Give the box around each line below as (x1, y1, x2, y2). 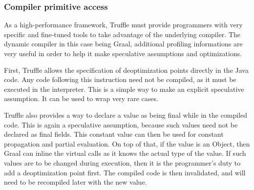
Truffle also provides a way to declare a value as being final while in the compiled (4, 109, 248, 120)
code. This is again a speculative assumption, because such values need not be (4, 119, 238, 129)
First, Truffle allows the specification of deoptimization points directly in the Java (4, 64, 249, 75)
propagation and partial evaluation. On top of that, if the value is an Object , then (4, 138, 250, 148)
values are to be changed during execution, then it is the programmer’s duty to (4, 157, 241, 168)
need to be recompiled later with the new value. (4, 177, 147, 187)
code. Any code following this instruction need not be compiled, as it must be (4, 74, 236, 84)
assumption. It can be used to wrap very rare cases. (4, 93, 158, 104)
